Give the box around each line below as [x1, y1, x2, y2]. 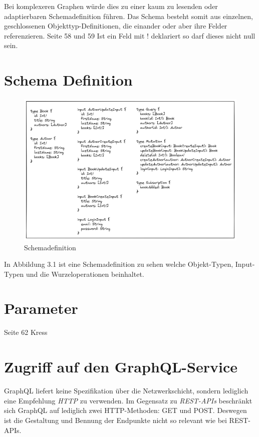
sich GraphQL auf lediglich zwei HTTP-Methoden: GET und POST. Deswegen [4, 405, 247, 415]
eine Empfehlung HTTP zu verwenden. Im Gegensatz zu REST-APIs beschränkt [4, 395, 252, 405]
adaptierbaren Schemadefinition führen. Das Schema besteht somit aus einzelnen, [4, 11, 253, 21]
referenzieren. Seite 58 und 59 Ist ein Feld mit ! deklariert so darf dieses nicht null [4, 30, 255, 41]
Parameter [4, 298, 78, 318]
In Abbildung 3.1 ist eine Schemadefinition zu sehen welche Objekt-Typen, [4, 259, 233, 269]
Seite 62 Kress [4, 327, 48, 337]
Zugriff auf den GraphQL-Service [4, 356, 237, 377]
